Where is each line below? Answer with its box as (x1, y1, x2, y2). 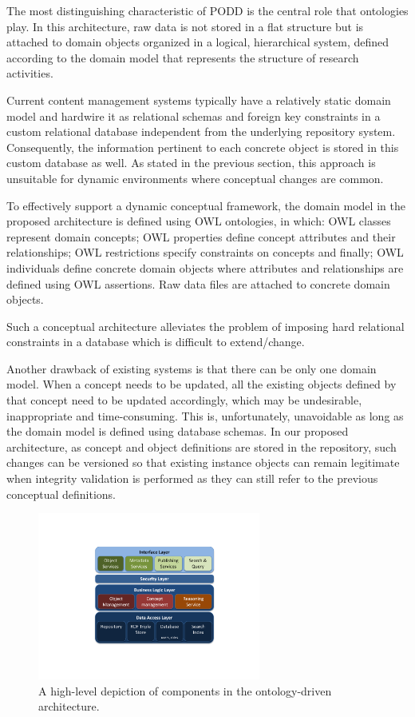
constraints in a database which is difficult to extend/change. (6, 333, 305, 350)
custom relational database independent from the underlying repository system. (6, 123, 396, 140)
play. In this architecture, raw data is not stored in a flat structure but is (6, 18, 364, 34)
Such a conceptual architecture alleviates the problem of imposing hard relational (6, 317, 405, 334)
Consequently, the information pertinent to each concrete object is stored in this (6, 138, 399, 155)
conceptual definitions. (6, 485, 116, 502)
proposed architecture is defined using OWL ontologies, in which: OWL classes (6, 213, 391, 229)
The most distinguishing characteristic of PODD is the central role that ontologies (6, 2, 409, 18)
